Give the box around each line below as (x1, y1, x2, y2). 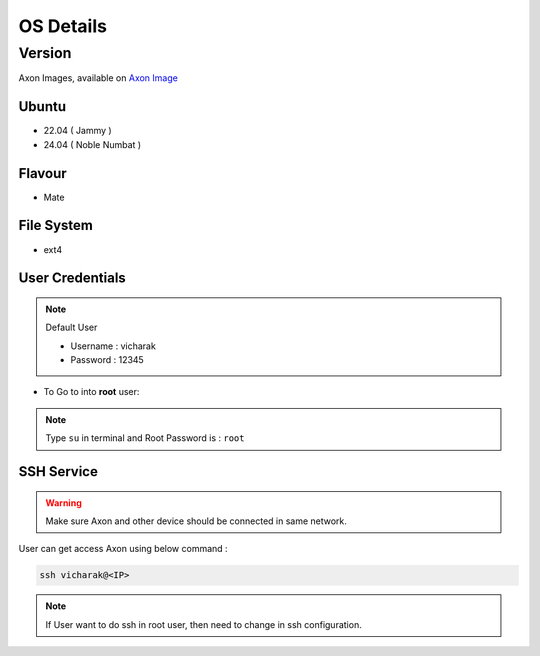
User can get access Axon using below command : (18, 543, 229, 555)
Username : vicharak (70, 340, 157, 352)
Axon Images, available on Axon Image (18, 72, 179, 84)
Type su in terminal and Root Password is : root (45, 432, 245, 444)
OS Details (18, 15, 107, 37)
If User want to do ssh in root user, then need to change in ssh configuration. (45, 618, 362, 630)
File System (18, 217, 94, 234)
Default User (45, 321, 98, 334)
